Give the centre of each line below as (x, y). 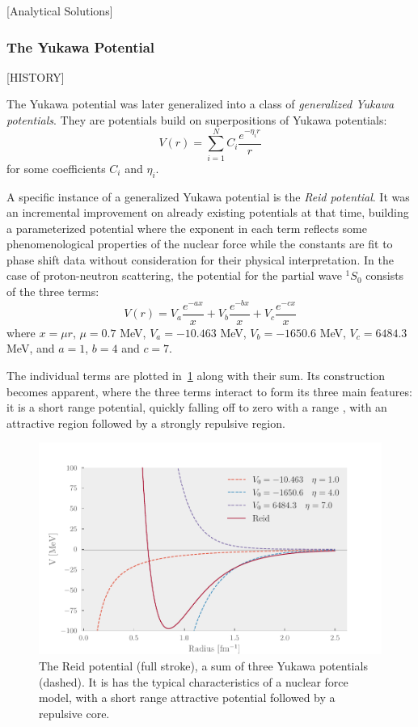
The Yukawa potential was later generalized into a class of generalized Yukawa (201, 104)
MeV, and (31, 348)
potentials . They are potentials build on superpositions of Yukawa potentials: (197, 120)
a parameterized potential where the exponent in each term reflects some (187, 228)
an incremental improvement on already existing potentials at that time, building (208, 212)
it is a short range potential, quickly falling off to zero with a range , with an (197, 407)
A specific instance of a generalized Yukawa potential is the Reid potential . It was (208, 196)
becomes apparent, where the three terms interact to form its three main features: (209, 391)
